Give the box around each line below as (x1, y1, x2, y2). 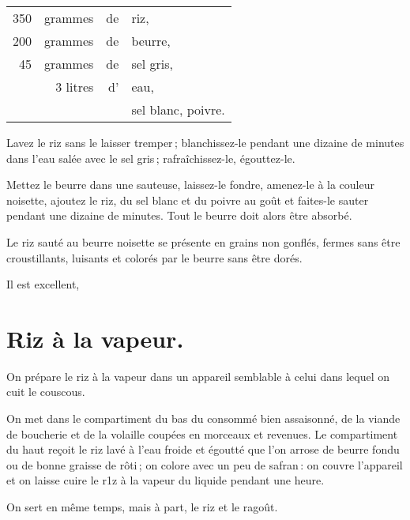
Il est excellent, (6, 276, 80, 292)
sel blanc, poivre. (131, 100, 225, 119)
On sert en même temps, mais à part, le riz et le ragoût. (6, 499, 278, 515)
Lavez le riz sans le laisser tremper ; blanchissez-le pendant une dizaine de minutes (6, 134, 404, 150)
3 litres (55, 77, 94, 96)
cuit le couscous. (6, 383, 85, 400)
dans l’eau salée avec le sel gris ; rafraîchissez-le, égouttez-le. (6, 149, 295, 166)
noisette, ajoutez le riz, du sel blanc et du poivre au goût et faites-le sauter (6, 191, 369, 208)
